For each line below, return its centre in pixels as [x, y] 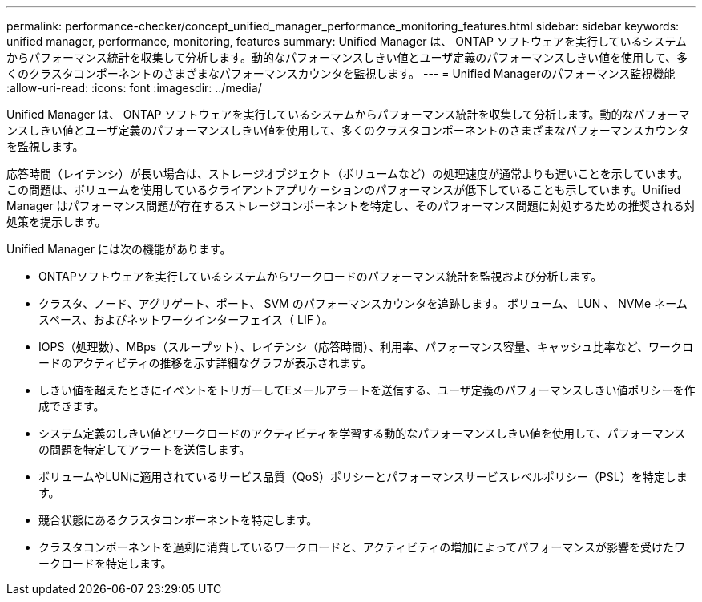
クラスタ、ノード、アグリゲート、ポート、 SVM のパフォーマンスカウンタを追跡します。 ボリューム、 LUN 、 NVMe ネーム [363, 303]
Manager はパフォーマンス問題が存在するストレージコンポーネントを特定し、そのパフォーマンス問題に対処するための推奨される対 [351, 206]
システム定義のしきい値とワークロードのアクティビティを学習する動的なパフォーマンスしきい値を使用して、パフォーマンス [362, 433]
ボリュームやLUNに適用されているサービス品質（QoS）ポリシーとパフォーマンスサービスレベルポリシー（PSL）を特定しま [363, 477]
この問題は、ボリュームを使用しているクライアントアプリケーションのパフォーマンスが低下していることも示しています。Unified [344, 190]
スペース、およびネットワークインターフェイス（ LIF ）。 [186, 319]
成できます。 [72, 406]
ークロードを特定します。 [105, 563]
